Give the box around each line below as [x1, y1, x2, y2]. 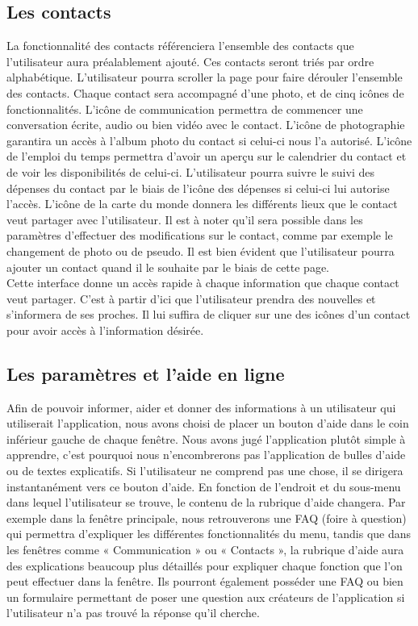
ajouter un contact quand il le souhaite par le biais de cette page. [6, 258, 330, 275]
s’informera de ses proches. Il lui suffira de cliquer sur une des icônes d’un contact [6, 306, 411, 323]
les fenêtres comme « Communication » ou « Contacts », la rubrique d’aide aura [6, 541, 404, 558]
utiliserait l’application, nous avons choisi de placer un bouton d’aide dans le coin [6, 415, 409, 432]
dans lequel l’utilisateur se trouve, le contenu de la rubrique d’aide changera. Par [6, 494, 406, 511]
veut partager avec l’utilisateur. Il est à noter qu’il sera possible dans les [6, 211, 363, 227]
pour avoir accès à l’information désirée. [6, 321, 204, 338]
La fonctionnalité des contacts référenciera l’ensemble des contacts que [6, 37, 354, 54]
